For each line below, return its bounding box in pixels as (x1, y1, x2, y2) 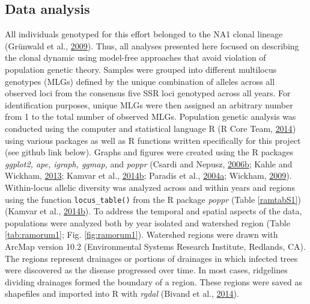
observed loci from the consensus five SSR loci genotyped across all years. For (5, 87, 291, 99)
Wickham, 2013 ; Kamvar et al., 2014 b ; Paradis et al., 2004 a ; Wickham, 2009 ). (5, 169, 292, 182)
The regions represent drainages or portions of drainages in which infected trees (5, 252, 298, 264)
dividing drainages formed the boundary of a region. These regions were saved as (5, 275, 302, 288)
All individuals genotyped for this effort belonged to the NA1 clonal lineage (5, 28, 283, 40)
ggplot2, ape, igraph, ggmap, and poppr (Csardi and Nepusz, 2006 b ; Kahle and (5, 157, 293, 170)
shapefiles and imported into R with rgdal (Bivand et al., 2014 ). (5, 287, 239, 300)
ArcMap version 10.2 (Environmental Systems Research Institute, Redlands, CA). (5, 240, 306, 252)
